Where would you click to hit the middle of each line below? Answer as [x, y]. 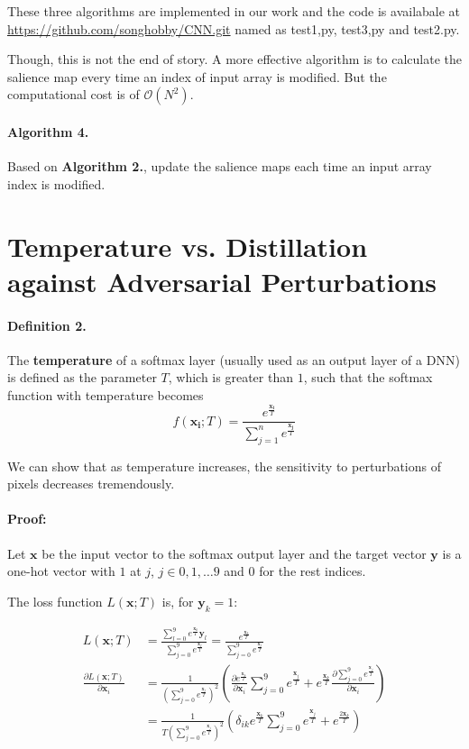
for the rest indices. [313, 571]
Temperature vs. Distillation [188, 246]
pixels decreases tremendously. [91, 484]
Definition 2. [47, 325]
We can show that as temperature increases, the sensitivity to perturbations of [224, 466]
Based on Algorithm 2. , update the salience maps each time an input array [220, 166]
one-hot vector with [61, 571]
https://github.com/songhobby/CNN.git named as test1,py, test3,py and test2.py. [234, 28]
